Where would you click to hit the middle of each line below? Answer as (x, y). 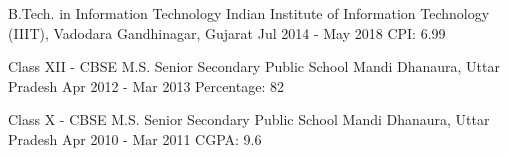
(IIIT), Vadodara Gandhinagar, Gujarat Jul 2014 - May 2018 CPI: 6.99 (227, 32)
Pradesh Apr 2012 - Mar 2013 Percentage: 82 (146, 85)
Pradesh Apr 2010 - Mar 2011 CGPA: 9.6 (135, 138)
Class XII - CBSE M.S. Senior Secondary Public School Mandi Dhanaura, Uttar (254, 66)
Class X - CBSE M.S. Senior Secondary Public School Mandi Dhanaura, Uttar (249, 119)
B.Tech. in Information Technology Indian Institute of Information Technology (249, 13)
